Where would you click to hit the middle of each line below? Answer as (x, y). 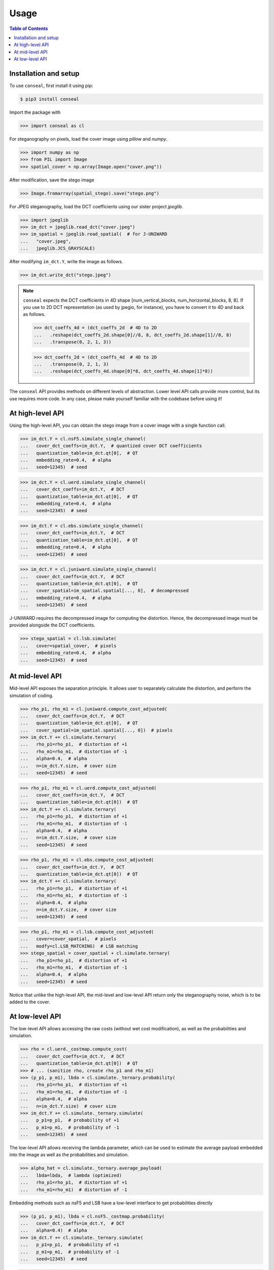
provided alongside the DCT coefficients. (52, 625)
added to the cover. (30, 1002)
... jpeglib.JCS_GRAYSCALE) (58, 248)
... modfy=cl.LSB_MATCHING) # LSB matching (79, 946)
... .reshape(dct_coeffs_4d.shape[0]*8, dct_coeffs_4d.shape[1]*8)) (123, 371)
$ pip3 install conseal (50, 99)
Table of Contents (29, 28)
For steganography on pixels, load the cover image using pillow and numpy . (88, 139)
